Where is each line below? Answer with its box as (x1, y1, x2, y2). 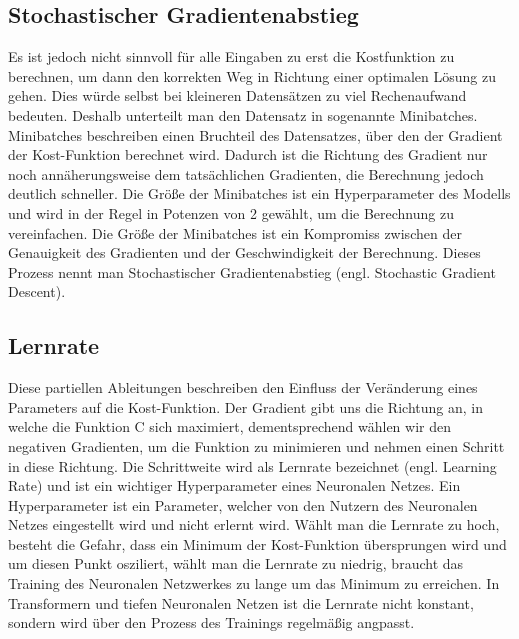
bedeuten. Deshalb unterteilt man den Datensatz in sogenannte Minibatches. (8, 104, 478, 125)
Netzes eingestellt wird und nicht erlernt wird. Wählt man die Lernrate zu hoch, (8, 514, 500, 535)
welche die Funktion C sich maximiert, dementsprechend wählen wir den (8, 416, 452, 437)
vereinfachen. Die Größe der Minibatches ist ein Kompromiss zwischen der (8, 222, 462, 243)
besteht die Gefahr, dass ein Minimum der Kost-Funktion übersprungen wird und (8, 533, 507, 554)
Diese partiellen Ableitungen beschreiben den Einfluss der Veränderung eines (8, 377, 478, 398)
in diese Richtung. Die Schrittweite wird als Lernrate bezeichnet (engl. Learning (8, 455, 497, 476)
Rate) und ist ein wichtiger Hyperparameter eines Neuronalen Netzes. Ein (8, 475, 461, 496)
